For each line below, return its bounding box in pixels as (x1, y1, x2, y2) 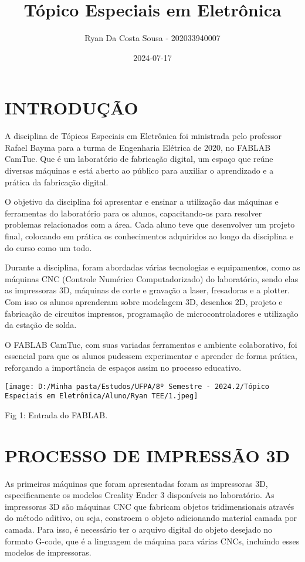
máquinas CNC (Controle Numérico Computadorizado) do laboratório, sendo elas (5, 272, 299, 285)
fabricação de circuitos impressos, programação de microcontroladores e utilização (5, 307, 299, 319)
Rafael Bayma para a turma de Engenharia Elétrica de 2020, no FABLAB (5, 141, 271, 153)
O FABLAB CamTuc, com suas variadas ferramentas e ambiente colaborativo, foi (5, 338, 297, 350)
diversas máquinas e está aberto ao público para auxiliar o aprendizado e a (5, 164, 274, 177)
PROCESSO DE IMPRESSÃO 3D (5, 443, 290, 467)
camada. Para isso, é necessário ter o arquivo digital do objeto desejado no (5, 523, 273, 535)
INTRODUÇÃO (5, 96, 138, 120)
